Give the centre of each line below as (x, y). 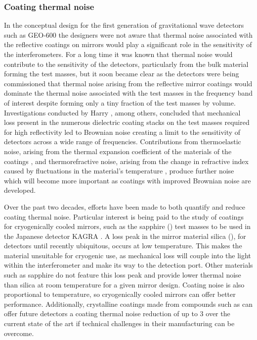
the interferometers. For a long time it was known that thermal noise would (118, 54)
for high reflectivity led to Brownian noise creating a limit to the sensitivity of (122, 132)
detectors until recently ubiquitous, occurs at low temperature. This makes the (123, 246)
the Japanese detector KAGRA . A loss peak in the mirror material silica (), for (125, 236)
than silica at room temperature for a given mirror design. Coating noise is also (124, 284)
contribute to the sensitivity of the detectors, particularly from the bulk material (126, 64)
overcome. (19, 333)
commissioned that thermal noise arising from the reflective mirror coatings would (128, 83)
